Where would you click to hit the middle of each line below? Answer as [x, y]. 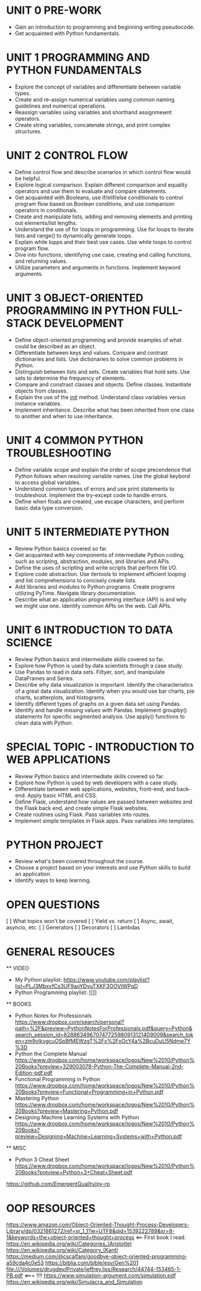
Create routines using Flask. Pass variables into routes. [83, 814]
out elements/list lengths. [46, 223]
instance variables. [38, 403]
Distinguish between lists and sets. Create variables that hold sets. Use [102, 372]
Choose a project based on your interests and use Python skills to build [103, 867]
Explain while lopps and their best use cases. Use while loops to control [103, 242]
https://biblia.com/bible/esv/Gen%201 [92, 1263]
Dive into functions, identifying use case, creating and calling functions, [103, 254]
